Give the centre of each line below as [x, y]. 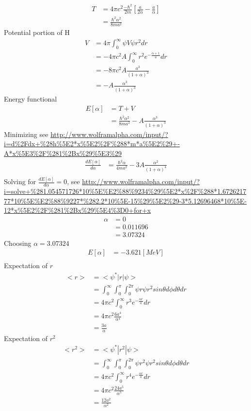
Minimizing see [26, 134]
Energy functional [31, 99]
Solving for [20, 181]
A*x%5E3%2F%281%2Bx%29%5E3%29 [63, 153]
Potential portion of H [37, 32]
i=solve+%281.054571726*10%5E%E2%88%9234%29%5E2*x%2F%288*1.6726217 [125, 191]
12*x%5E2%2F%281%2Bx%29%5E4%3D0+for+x [78, 210]
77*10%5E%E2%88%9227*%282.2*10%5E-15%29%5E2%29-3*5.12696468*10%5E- [125, 200]
